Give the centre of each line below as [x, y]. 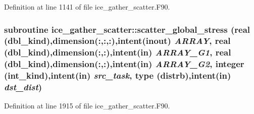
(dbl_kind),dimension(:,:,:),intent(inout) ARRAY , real [117, 41]
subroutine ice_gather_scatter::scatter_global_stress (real [127, 29]
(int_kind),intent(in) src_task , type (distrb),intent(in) [118, 75]
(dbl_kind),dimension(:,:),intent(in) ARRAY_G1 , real [118, 52]
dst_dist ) [23, 87]
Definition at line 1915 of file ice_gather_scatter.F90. [87, 106]
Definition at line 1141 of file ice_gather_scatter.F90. [87, 7]
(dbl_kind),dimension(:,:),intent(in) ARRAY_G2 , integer [124, 64]
